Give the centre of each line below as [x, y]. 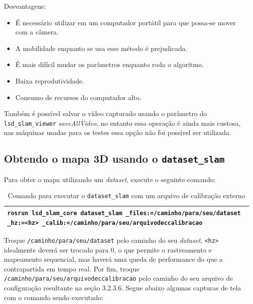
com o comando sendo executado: [54, 297]
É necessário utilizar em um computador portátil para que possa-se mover [126, 22]
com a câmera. [37, 32]
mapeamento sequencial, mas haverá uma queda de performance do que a [113, 259]
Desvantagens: [25, 6]
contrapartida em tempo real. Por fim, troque [72, 268]
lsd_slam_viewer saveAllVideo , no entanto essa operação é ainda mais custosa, [122, 123]
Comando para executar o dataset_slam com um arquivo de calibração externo [126, 195]
